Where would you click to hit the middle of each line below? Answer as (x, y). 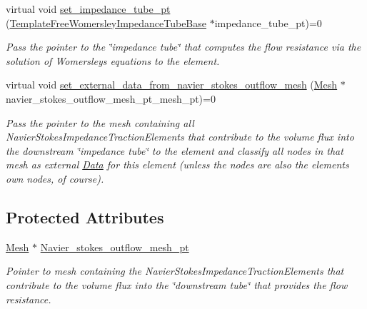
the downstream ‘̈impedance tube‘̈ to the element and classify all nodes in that (175, 150)
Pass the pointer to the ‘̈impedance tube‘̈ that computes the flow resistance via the (183, 47)
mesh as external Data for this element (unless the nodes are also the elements (177, 164)
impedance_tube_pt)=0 (268, 22)
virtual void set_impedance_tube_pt (88, 9)
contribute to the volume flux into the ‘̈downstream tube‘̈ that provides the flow (177, 284)
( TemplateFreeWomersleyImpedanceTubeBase (106, 22)
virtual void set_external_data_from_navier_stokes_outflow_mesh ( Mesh (172, 85)
